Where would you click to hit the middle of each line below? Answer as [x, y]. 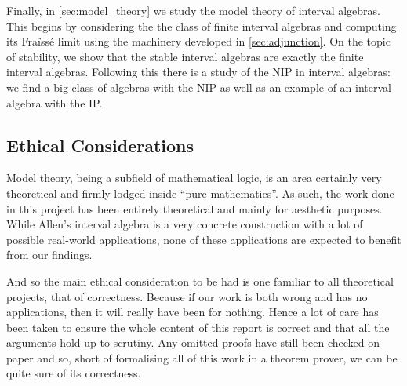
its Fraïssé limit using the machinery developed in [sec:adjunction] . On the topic [198, 41]
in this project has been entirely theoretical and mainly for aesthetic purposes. [194, 208]
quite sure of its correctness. [74, 373]
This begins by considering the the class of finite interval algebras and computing [202, 25]
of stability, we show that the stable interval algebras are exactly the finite [185, 56]
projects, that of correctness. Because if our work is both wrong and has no [187, 296]
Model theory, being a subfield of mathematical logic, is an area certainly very [194, 178]
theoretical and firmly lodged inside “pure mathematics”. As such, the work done [200, 193]
